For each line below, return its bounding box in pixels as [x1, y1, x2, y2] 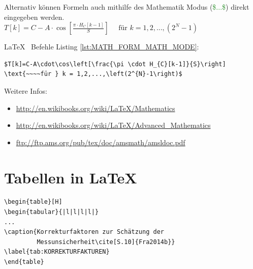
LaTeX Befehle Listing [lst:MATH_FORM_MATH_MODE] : [4, 41, 199, 52]
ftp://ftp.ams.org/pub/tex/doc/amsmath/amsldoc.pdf [16, 137, 185, 147]
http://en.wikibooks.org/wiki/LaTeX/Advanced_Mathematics [16, 120, 211, 130]
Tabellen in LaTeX [4, 167, 137, 187]
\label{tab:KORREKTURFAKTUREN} [4, 248, 110, 256]
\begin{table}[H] [4, 198, 62, 206]
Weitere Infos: [4, 85, 47, 96]
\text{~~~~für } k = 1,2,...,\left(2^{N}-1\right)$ [4, 70, 182, 78]
